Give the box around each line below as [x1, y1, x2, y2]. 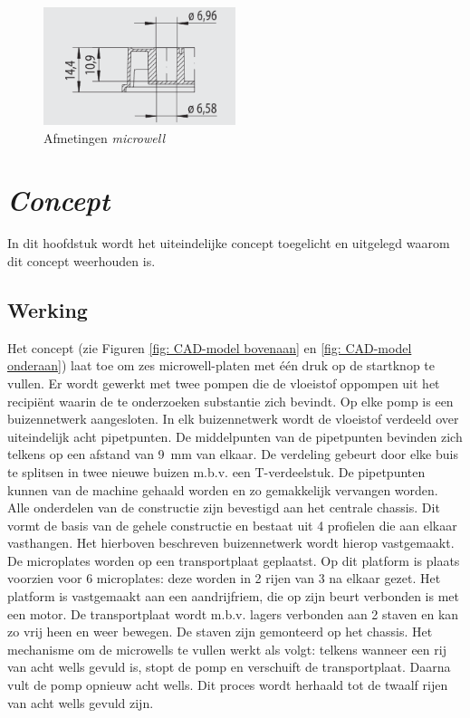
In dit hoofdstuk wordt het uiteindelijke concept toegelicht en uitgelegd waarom [7, 234, 450, 253]
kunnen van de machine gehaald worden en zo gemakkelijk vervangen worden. [7, 480, 438, 499]
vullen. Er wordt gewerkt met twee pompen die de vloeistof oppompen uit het [7, 373, 440, 392]
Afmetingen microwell [43, 128, 165, 147]
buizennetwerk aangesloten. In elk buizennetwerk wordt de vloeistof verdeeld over [7, 409, 459, 428]
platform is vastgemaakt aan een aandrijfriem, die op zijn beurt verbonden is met [7, 587, 459, 606]
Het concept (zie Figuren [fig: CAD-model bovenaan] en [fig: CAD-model [7, 338, 412, 357]
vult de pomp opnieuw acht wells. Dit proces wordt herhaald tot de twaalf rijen [7, 675, 448, 694]
